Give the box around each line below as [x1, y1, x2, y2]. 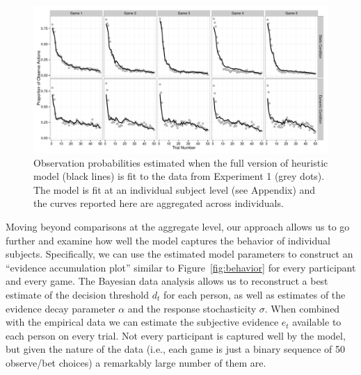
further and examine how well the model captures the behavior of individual [6, 233, 330, 247]
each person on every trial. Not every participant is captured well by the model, [6, 328, 346, 342]
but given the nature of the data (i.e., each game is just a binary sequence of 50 [6, 342, 345, 356]
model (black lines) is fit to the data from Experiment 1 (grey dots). [33, 169, 325, 183]
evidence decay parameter [6, 301, 115, 315]
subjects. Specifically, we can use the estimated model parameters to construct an [6, 247, 353, 261]
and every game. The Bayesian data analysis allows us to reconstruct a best [6, 274, 328, 288]
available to [292, 315, 342, 329]
